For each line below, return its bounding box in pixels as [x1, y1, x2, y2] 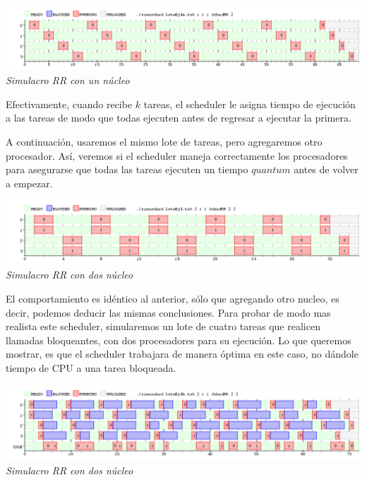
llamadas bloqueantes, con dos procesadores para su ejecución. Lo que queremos [6, 332, 351, 347]
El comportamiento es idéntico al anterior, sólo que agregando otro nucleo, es [6, 291, 339, 306]
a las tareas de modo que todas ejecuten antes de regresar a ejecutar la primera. [6, 110, 351, 125]
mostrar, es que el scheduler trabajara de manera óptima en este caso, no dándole [6, 346, 359, 361]
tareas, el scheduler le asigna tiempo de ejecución [143, 96, 356, 111]
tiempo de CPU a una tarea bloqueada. [6, 361, 176, 375]
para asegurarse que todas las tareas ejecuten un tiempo [6, 162, 248, 177]
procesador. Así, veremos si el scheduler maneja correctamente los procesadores [6, 148, 348, 163]
